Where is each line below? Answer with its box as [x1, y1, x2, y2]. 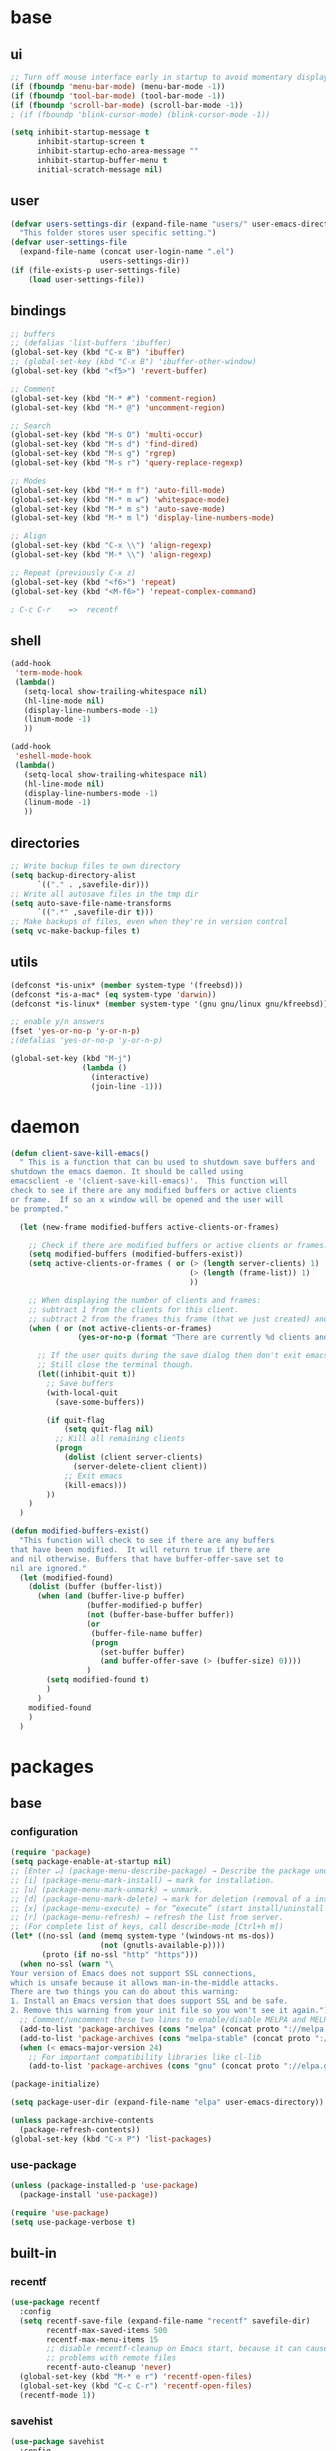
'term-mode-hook [14, 668, 83, 678]
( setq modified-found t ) [46, 1675, 150, 1685]
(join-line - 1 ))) [90, 1081, 163, 1091]
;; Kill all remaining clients [54, 1434, 186, 1444]
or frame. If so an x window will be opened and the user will [10, 1194, 284, 1205]
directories [10, 834, 80, 851]
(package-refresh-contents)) [19, 2124, 141, 2135]
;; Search [10, 421, 52, 431]
